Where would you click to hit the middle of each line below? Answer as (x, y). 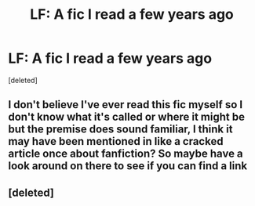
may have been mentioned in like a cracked (116, 141)
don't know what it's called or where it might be (127, 117)
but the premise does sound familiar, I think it (120, 130)
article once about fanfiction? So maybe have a (126, 154)
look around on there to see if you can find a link (128, 166)
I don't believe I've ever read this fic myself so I (126, 105)
